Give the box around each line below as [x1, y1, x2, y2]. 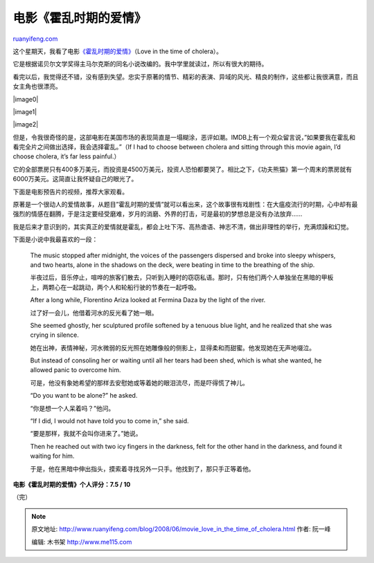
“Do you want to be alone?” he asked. [30, 391, 138, 400]
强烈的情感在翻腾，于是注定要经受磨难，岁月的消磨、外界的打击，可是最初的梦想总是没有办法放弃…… [12, 210, 303, 218]
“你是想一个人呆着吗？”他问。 [30, 404, 115, 412]
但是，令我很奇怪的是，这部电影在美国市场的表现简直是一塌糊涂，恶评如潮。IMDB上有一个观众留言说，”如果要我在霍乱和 [12, 133, 356, 141]
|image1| [12, 107, 37, 116]
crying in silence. [30, 331, 79, 339]
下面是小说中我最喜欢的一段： [12, 235, 98, 243]
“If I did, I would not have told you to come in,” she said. [30, 417, 190, 425]
